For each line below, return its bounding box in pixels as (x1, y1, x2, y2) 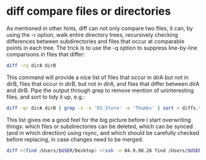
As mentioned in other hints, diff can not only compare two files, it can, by (6, 25, 193, 32)
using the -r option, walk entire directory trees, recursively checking (6, 31, 178, 38)
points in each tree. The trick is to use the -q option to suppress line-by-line (6, 44, 197, 51)
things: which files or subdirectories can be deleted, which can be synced (6, 123, 193, 130)
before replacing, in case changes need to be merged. (6, 135, 144, 143)
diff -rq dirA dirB (6, 63, 56, 69)
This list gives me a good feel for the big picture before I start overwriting (6, 116, 191, 123)
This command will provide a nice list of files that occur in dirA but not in (6, 74, 189, 81)
